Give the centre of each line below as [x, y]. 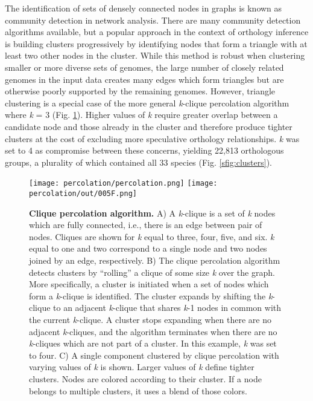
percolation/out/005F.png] [83, 193]
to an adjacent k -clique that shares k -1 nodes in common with [167, 308]
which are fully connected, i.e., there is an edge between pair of [146, 225]
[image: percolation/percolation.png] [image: [123, 184]
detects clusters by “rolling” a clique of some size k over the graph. [152, 272]
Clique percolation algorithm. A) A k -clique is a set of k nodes [152, 213]
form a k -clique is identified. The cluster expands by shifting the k [151, 295]
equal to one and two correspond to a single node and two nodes [148, 248]
